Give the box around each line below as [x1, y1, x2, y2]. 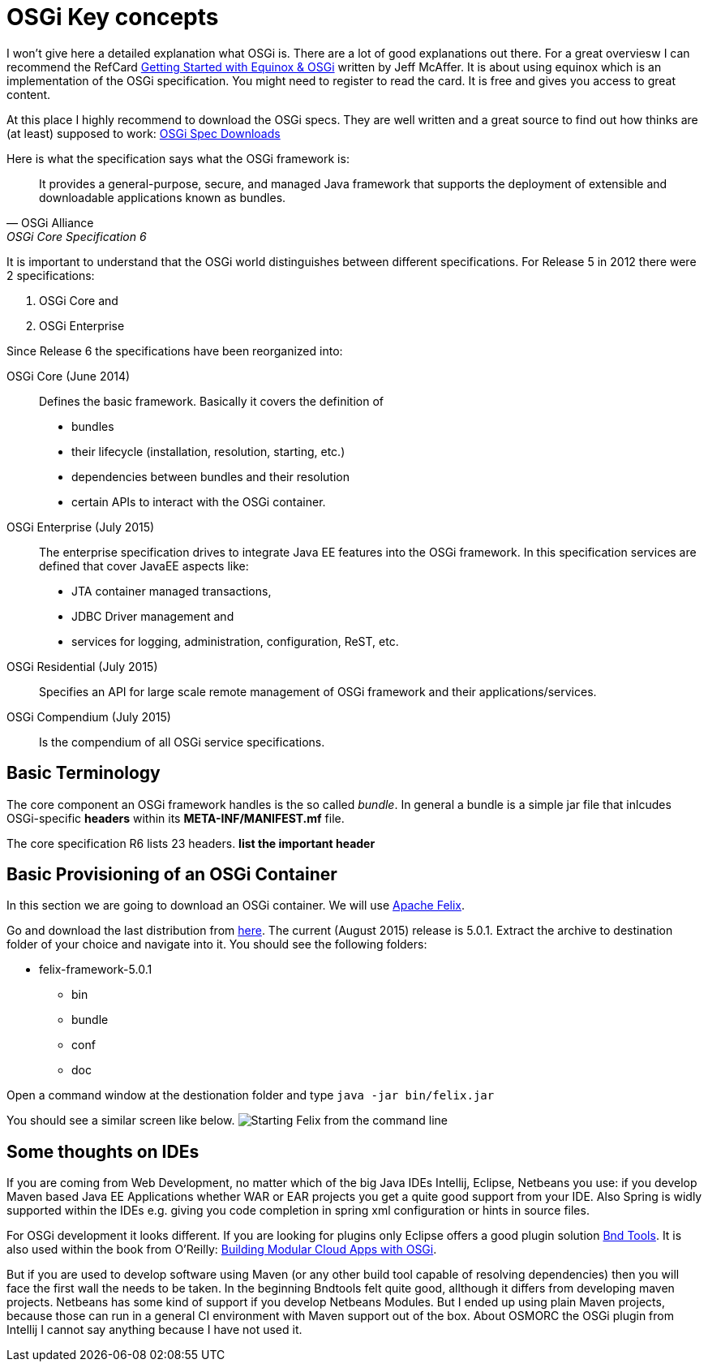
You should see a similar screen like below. [6, 1113, 235, 1128]
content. [6, 87, 51, 101]
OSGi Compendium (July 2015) [6, 709, 171, 724]
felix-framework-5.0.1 [39, 962, 152, 977]
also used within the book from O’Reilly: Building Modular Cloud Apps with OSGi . [6, 1242, 437, 1257]
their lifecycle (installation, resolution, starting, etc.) [71, 444, 345, 458]
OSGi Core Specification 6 [6, 229, 147, 243]
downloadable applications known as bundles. [39, 190, 286, 204]
